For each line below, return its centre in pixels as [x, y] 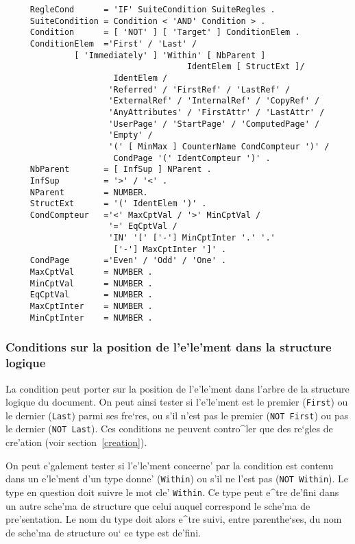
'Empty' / [131, 135]
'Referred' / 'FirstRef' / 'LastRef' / [199, 89]
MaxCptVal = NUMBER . [91, 272]
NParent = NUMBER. [89, 192]
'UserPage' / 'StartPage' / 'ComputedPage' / [214, 124]
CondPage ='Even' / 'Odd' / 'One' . [128, 261]
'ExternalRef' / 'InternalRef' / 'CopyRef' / [214, 101]
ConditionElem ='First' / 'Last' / [113, 44]
